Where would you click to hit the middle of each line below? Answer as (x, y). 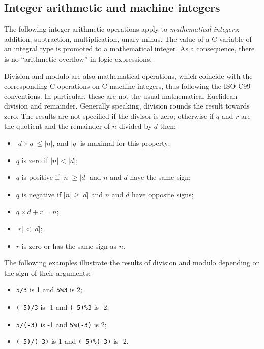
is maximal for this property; (125, 143)
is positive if (40, 177)
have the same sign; (160, 177)
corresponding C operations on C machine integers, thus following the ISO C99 (127, 86)
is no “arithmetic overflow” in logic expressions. (78, 58)
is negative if (41, 194)
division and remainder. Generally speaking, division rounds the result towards (127, 106)
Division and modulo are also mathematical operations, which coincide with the (128, 76)
